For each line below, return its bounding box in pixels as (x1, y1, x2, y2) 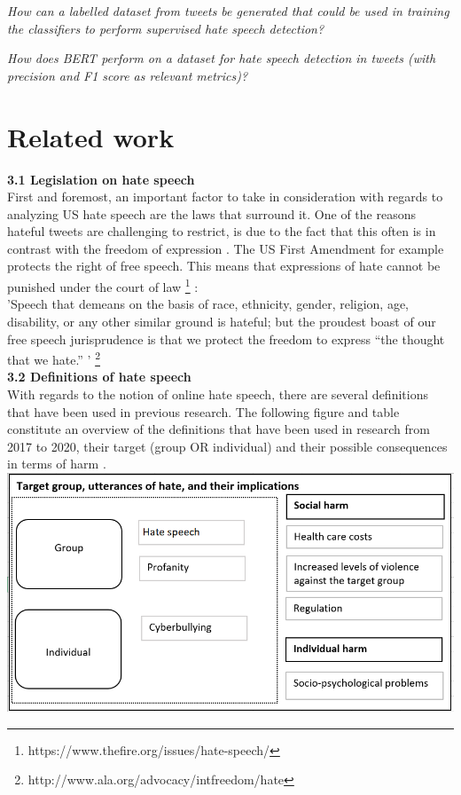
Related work (7, 118, 175, 154)
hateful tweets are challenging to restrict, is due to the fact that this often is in (7, 222, 436, 240)
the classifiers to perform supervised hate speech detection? (7, 19, 324, 37)
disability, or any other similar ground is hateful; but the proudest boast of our (7, 311, 436, 330)
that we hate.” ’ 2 (7, 348, 100, 368)
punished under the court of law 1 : (7, 275, 199, 295)
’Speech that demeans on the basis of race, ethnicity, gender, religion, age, (7, 295, 410, 313)
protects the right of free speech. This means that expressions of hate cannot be (7, 256, 441, 275)
